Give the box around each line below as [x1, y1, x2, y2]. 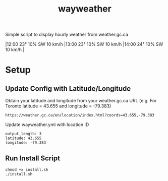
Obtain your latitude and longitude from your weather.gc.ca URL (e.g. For [5, 98, 157, 104]
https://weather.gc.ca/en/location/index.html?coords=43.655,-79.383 [5, 113, 155, 118]
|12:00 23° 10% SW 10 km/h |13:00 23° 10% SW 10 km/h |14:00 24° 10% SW [5, 41, 163, 47]
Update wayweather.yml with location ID [5, 122, 89, 128]
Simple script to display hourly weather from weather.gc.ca [5, 31, 129, 38]
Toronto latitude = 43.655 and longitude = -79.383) [5, 103, 111, 109]
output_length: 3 [5, 132, 42, 137]
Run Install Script [5, 154, 61, 162]
